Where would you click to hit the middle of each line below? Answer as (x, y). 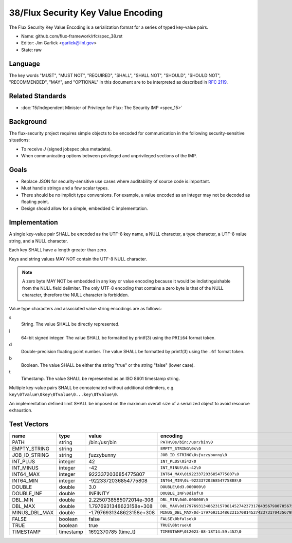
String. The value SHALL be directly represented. (70, 324)
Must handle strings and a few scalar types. (65, 188)
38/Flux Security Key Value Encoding (86, 13)
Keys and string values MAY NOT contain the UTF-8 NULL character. (78, 259)
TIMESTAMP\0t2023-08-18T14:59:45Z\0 (201, 532)
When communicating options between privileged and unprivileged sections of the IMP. (109, 156)
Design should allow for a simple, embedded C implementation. (85, 208)
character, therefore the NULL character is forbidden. (75, 295)
